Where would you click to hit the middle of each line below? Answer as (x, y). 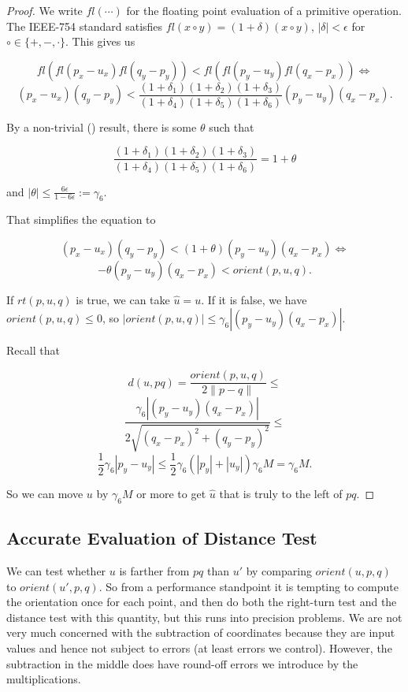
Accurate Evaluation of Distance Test (162, 538)
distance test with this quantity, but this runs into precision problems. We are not (204, 617)
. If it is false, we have (254, 299)
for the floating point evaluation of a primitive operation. (264, 10)
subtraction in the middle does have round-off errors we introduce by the (182, 663)
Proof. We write (45, 10)
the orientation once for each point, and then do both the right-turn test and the (202, 602)
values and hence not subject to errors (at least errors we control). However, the (199, 648)
